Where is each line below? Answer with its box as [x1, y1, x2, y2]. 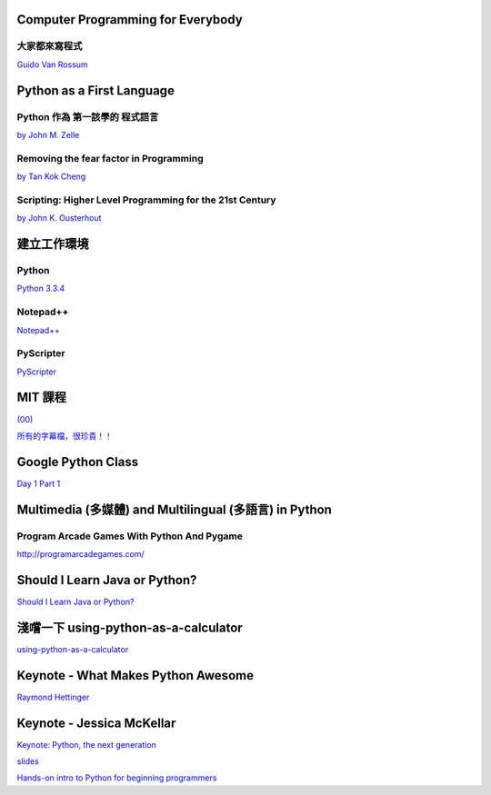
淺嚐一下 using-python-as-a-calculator [16, 620, 243, 635]
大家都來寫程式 [16, 40, 83, 53]
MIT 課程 [16, 390, 67, 405]
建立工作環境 [16, 236, 89, 252]
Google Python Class [16, 454, 139, 470]
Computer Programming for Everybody [16, 12, 243, 27]
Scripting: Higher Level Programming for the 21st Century [16, 194, 276, 206]
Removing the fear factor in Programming [16, 152, 204, 164]
